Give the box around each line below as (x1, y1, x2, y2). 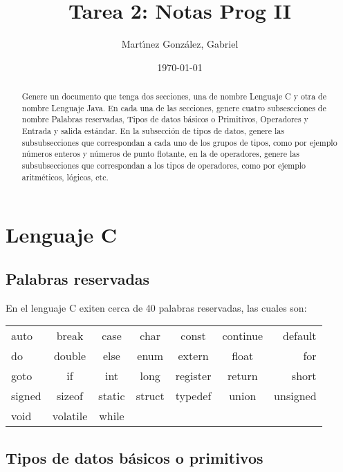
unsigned (274, 388, 317, 404)
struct (136, 388, 165, 404)
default (283, 328, 317, 344)
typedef (175, 388, 212, 404)
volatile (52, 408, 88, 424)
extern (178, 348, 209, 364)
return (227, 368, 258, 384)
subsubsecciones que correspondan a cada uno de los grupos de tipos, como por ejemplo (21, 136, 337, 148)
